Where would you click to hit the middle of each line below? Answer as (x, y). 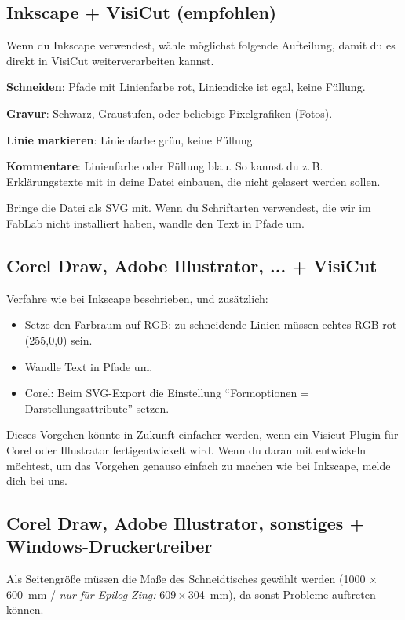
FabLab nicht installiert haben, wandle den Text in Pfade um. (155, 222)
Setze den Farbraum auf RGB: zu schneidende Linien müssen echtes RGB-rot (211, 325)
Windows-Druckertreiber (109, 546)
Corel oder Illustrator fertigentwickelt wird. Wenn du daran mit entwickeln (186, 449)
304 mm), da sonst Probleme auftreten (282, 594)
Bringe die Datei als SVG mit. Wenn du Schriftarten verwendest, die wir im (189, 208)
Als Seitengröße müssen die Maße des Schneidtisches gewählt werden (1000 (186, 579)
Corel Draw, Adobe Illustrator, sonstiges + (186, 523)
